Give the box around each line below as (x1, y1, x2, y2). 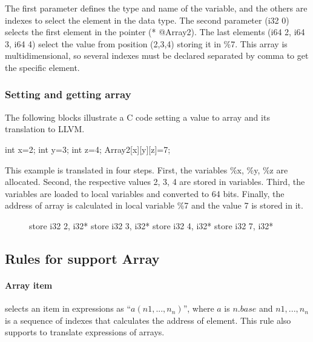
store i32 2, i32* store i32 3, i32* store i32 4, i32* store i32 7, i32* (29, 219, 274, 232)
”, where (183, 302, 214, 315)
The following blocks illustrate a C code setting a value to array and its (5, 110, 270, 123)
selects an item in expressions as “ (5, 302, 131, 315)
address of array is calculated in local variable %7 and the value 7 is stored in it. (5, 199, 303, 212)
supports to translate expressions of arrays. (5, 326, 165, 338)
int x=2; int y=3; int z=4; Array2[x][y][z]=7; (5, 142, 171, 155)
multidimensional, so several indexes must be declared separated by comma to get (5, 49, 309, 62)
